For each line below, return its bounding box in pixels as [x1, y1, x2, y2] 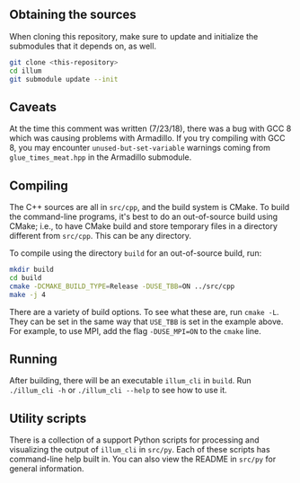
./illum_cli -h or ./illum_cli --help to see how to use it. [9, 385, 227, 396]
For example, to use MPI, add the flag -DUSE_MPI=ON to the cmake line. [9, 325, 262, 336]
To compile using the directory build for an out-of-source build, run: [9, 248, 262, 259]
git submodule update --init [9, 75, 119, 83]
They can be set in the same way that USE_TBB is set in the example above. [9, 316, 284, 327]
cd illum [9, 66, 42, 75]
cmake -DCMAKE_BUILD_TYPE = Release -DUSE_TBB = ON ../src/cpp [9, 282, 235, 291]
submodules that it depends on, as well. [9, 40, 157, 51]
